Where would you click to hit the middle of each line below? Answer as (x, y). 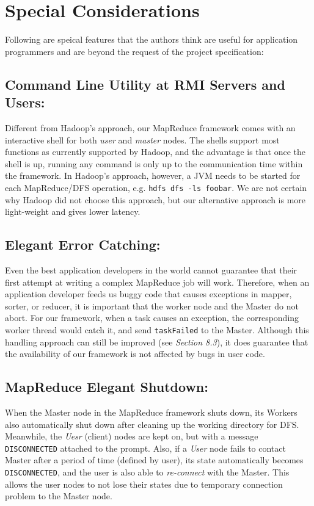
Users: (25, 102)
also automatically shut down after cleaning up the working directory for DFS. (152, 424)
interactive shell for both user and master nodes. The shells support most (142, 139)
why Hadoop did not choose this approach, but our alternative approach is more (155, 199)
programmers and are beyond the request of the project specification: (134, 51)
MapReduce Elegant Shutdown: (107, 387)
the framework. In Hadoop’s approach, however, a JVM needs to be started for (153, 175)
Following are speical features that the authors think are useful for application (152, 39)
